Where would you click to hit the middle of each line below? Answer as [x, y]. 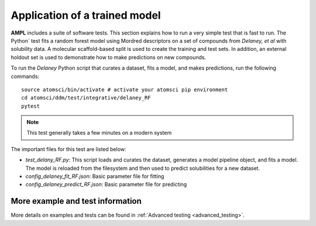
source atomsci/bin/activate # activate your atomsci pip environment [125, 90]
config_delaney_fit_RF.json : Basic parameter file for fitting [95, 176]
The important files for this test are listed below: [68, 149]
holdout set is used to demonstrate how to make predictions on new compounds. [109, 57]
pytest [31, 106]
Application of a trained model [86, 15]
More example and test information [76, 201]
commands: [25, 76]
